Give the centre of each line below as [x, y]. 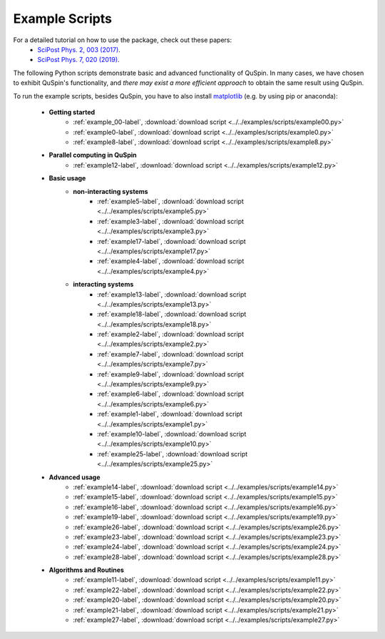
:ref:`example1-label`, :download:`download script [170, 414]
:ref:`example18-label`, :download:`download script [172, 315]
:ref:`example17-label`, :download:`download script [171, 241]
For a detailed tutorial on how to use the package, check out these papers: [122, 40]
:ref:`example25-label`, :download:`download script [173, 454]
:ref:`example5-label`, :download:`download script [170, 201]
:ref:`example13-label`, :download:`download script [172, 294]
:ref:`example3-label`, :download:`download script [171, 221]
